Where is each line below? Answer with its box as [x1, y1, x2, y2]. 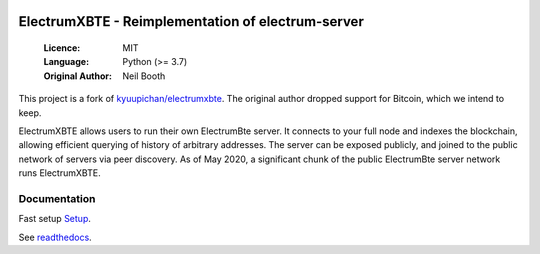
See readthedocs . [18, 231, 92, 243]
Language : [43, 56, 90, 68]
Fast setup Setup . [18, 213, 92, 225]
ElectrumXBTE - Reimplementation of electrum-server [18, 13, 364, 30]
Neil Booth [122, 70, 166, 82]
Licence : [43, 42, 81, 54]
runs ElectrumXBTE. [18, 167, 101, 179]
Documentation [18, 191, 96, 205]
